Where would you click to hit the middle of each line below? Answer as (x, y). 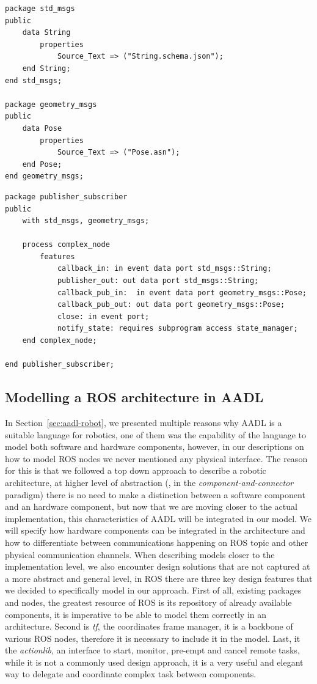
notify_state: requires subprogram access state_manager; (177, 329)
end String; (46, 68)
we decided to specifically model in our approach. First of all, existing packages (153, 590)
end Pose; (42, 164)
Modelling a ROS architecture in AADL (134, 397)
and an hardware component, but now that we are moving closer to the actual (151, 506)
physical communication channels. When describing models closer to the (140, 554)
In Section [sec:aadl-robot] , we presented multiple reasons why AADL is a (144, 423)
